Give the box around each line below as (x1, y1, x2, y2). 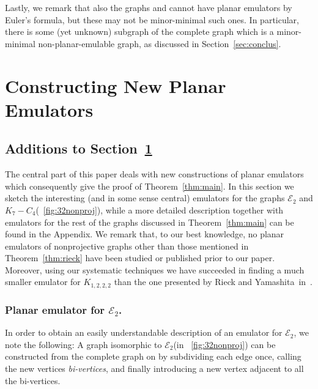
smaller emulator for (5, 275, 81, 288)
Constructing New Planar (5, 73, 226, 98)
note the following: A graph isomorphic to (5, 338, 162, 350)
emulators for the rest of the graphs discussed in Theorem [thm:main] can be (5, 215, 294, 228)
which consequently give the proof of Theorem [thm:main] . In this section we (5, 179, 294, 192)
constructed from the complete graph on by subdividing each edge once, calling (5, 350, 301, 363)
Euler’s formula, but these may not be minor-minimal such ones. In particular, (5, 13, 299, 26)
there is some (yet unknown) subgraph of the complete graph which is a (5, 25, 274, 38)
